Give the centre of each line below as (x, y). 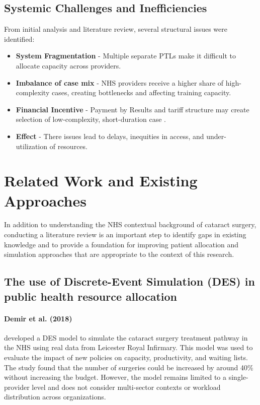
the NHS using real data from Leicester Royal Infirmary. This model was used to (128, 347)
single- (238, 377)
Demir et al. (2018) (38, 318)
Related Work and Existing (101, 181)
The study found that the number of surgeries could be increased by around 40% (129, 367)
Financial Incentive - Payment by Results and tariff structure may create (133, 109)
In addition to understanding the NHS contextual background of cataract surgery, (130, 224)
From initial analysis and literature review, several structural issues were (116, 29)
